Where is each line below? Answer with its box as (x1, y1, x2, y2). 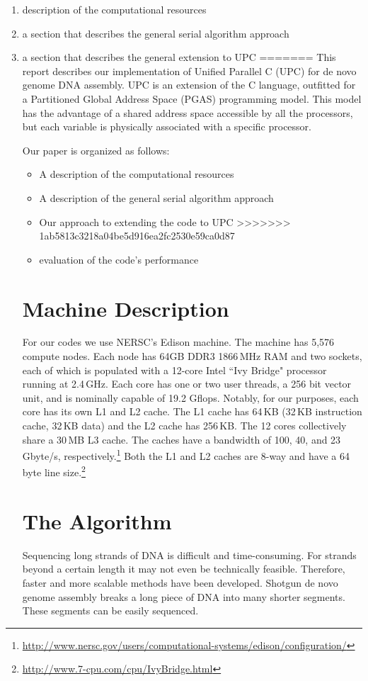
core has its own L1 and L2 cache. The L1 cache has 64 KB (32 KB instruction (22, 404, 362, 419)
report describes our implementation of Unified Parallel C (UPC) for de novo (22, 63, 357, 78)
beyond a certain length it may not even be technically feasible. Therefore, (22, 561, 345, 576)
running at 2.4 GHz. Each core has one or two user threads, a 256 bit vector (22, 376, 352, 391)
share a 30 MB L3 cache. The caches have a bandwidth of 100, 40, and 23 (22, 432, 341, 446)
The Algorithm (22, 506, 172, 535)
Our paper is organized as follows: (22, 142, 170, 157)
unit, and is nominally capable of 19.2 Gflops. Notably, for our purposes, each (22, 390, 359, 405)
